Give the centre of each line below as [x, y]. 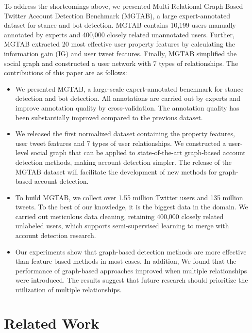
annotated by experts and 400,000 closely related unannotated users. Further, [119, 34]
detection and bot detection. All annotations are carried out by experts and [128, 98]
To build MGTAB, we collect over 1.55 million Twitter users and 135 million [129, 197]
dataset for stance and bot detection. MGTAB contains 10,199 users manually [120, 25]
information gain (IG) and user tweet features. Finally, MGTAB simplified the [120, 53]
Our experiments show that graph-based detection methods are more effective [131, 251]
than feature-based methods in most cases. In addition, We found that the [126, 261]
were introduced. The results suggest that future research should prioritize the [132, 280]
